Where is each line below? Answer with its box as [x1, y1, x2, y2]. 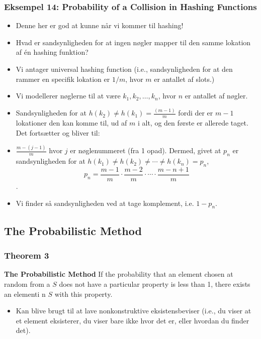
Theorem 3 [4, 249, 49, 262]
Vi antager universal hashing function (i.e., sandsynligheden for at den [16, 64, 233, 74]
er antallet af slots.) [154, 73, 215, 84]
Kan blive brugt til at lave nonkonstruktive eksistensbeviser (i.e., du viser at [16, 305, 251, 316]
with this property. [54, 288, 113, 299]
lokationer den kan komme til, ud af [16, 117, 127, 128]
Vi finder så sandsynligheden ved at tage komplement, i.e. [16, 197, 194, 208]
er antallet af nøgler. [185, 90, 248, 101]
